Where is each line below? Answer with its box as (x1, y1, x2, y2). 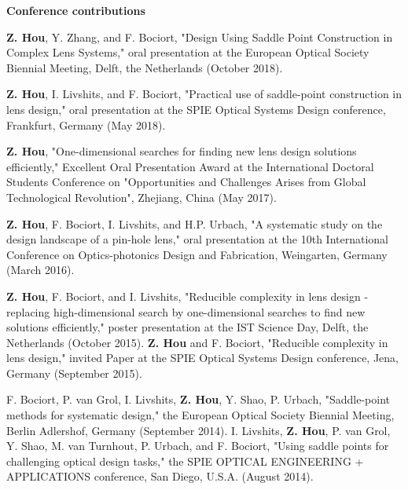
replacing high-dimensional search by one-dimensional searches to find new (6, 303, 366, 320)
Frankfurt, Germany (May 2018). (6, 116, 166, 133)
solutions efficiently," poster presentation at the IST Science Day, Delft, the (6, 319, 369, 335)
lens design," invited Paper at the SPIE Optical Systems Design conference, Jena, (6, 349, 399, 366)
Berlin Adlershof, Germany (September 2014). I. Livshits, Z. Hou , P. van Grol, (6, 422, 391, 438)
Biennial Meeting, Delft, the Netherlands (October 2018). (6, 59, 283, 75)
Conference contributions (6, 2, 145, 18)
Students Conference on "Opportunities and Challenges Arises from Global (6, 174, 366, 190)
